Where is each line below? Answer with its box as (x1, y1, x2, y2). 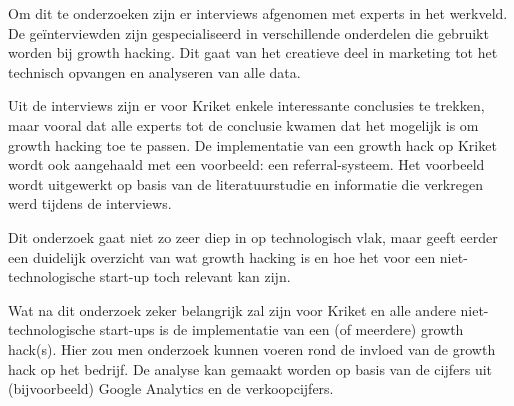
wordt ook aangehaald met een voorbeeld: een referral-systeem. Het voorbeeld (8, 154, 485, 175)
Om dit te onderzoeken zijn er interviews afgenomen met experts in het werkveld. (8, 3, 508, 23)
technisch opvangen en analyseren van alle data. (8, 61, 301, 82)
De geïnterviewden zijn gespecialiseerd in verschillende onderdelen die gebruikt (8, 22, 489, 43)
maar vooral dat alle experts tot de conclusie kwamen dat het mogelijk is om (8, 114, 479, 135)
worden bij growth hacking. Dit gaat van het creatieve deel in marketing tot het (8, 42, 498, 63)
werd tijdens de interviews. (8, 193, 172, 214)
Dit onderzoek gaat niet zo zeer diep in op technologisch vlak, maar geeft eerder (8, 226, 498, 247)
